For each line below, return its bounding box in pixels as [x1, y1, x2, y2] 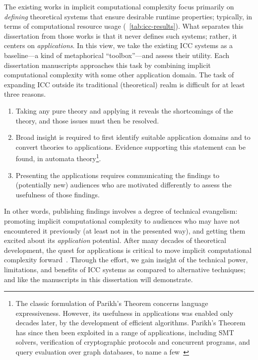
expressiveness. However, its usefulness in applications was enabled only [15, 307, 234, 318]
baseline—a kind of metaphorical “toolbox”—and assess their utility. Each [4, 50, 230, 60]
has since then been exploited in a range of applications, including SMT [15, 327, 234, 337]
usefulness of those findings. [15, 189, 100, 199]
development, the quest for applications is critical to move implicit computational [4, 244, 252, 255]
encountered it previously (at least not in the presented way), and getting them [4, 225, 246, 236]
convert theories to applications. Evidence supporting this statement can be [15, 141, 246, 152]
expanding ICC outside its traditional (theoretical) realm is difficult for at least [4, 79, 245, 89]
